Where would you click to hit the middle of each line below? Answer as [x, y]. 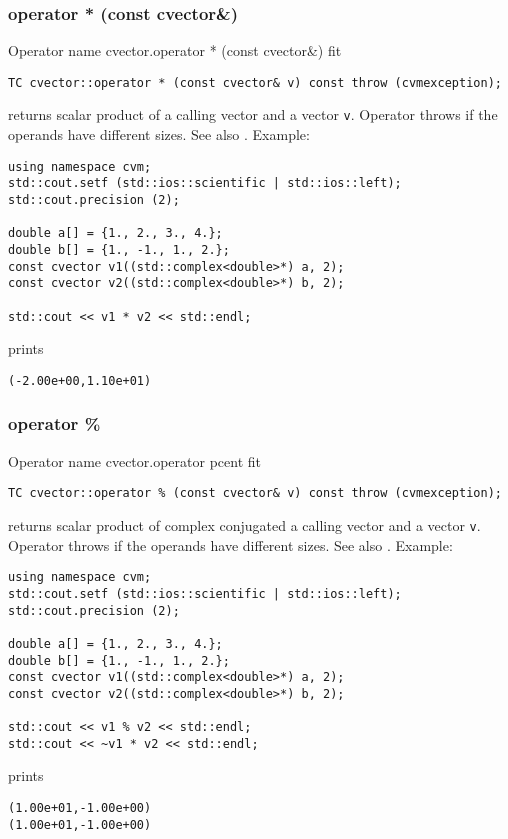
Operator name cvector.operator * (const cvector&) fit [175, 50]
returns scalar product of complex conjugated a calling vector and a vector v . [244, 525]
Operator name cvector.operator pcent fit [135, 460]
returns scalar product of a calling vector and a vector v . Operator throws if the [253, 114]
